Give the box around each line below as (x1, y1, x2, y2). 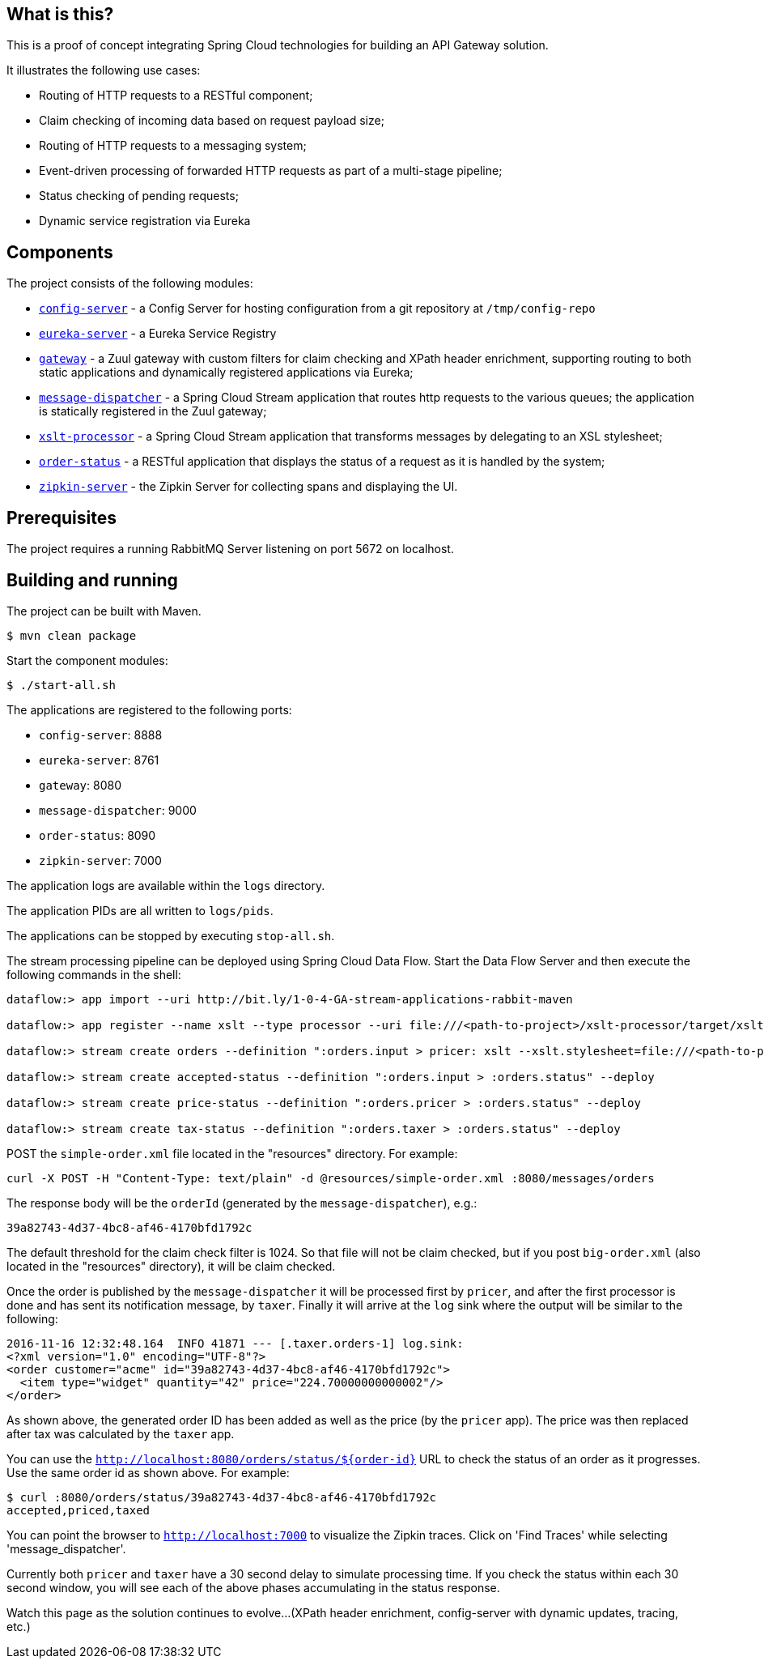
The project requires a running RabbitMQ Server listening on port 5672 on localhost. (6, 542, 454, 556)
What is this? (6, 4, 114, 24)
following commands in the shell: (6, 967, 181, 982)
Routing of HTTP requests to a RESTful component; (39, 88, 313, 103)
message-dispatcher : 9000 (39, 803, 197, 817)
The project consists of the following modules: (6, 276, 253, 291)
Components (6, 241, 113, 262)
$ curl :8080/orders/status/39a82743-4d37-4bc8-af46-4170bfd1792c (6, 1490, 437, 1504)
